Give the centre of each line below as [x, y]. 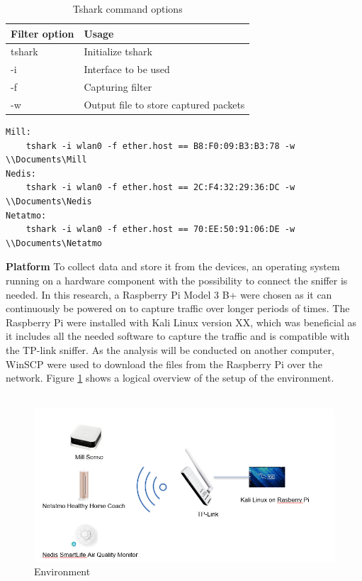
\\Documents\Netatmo [54, 243]
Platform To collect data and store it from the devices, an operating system [173, 266]
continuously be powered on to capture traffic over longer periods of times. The [178, 308]
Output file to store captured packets [164, 104]
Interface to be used [127, 69]
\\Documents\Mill [46, 160]
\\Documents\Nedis [49, 202]
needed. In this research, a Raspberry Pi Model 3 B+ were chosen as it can [169, 294]
